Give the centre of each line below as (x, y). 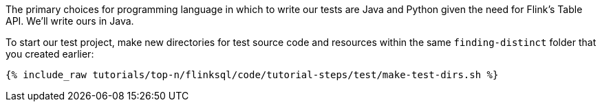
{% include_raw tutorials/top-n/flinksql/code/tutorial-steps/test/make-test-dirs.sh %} (252, 75)
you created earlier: (50, 54)
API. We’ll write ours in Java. (70, 21)
